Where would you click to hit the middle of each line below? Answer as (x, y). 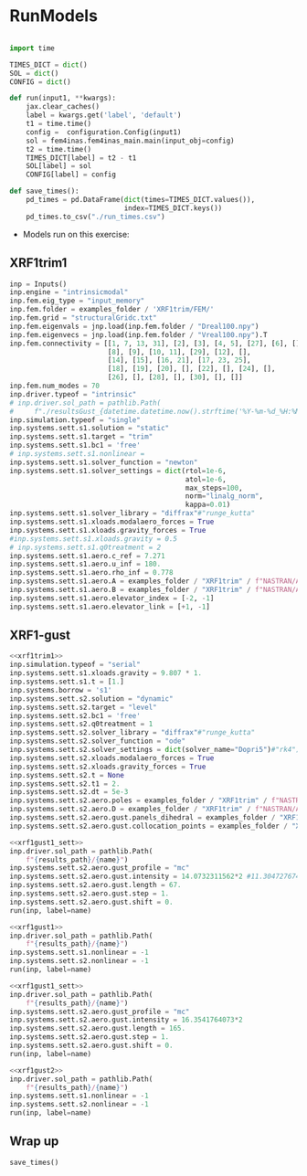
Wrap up (34, 1142)
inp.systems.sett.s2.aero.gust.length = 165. (97, 1029)
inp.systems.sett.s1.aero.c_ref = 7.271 (88, 556)
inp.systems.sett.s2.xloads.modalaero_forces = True (112, 758)
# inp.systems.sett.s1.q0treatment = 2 (85, 547)
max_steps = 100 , (214, 488)
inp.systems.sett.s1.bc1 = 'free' (75, 445)
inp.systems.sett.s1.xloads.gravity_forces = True (108, 530)
